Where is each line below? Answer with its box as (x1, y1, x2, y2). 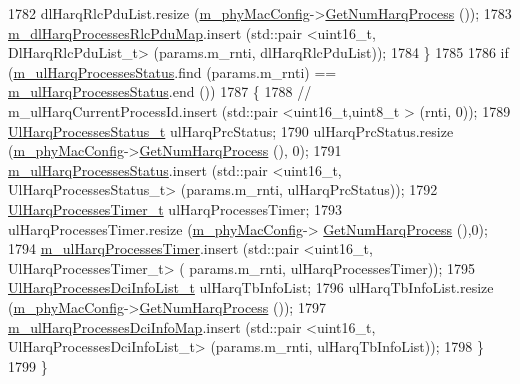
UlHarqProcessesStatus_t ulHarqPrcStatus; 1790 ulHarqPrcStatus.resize (8, 120, 454, 141)
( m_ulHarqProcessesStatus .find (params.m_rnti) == (8, 61, 337, 82)
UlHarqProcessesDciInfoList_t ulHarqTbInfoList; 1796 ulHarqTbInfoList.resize (8, 277, 494, 298)
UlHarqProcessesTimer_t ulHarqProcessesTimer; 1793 (8, 198, 342, 219)
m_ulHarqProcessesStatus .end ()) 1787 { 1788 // (8, 81, 312, 102)
